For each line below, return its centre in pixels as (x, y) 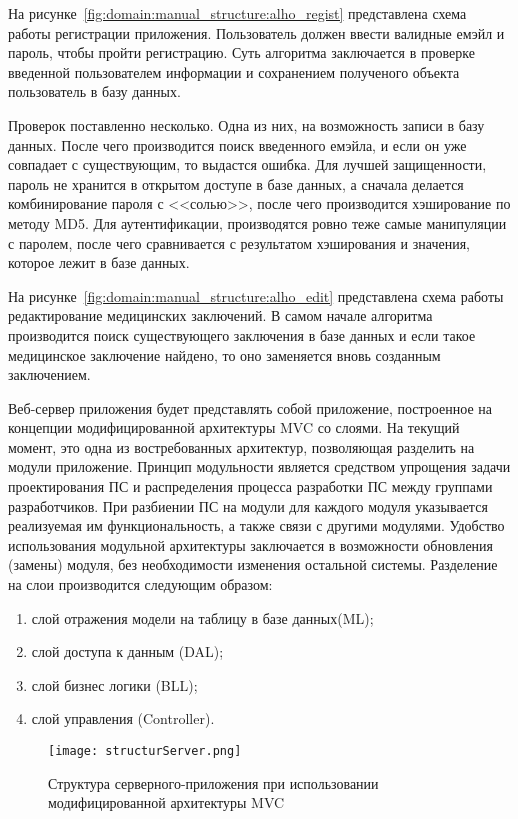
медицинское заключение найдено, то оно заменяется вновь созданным (224, 354)
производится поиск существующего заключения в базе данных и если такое (242, 334)
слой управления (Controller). (123, 718)
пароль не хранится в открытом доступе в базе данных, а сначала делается (236, 183)
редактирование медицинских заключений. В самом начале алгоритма (220, 315)
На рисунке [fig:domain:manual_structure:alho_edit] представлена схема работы (256, 295)
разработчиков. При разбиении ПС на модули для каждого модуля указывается (248, 505)
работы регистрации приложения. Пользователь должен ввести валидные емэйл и (256, 32)
